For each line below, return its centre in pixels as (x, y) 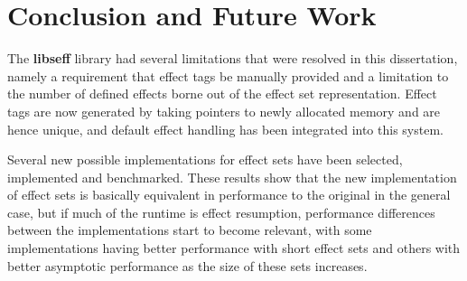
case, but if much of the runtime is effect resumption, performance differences (221, 212)
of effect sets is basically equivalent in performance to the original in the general (229, 195)
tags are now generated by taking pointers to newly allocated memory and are (224, 111)
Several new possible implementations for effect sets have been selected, (205, 159)
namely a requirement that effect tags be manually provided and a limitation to (228, 75)
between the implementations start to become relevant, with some (190, 230)
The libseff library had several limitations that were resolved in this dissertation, (233, 58)
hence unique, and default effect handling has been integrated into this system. (225, 129)
